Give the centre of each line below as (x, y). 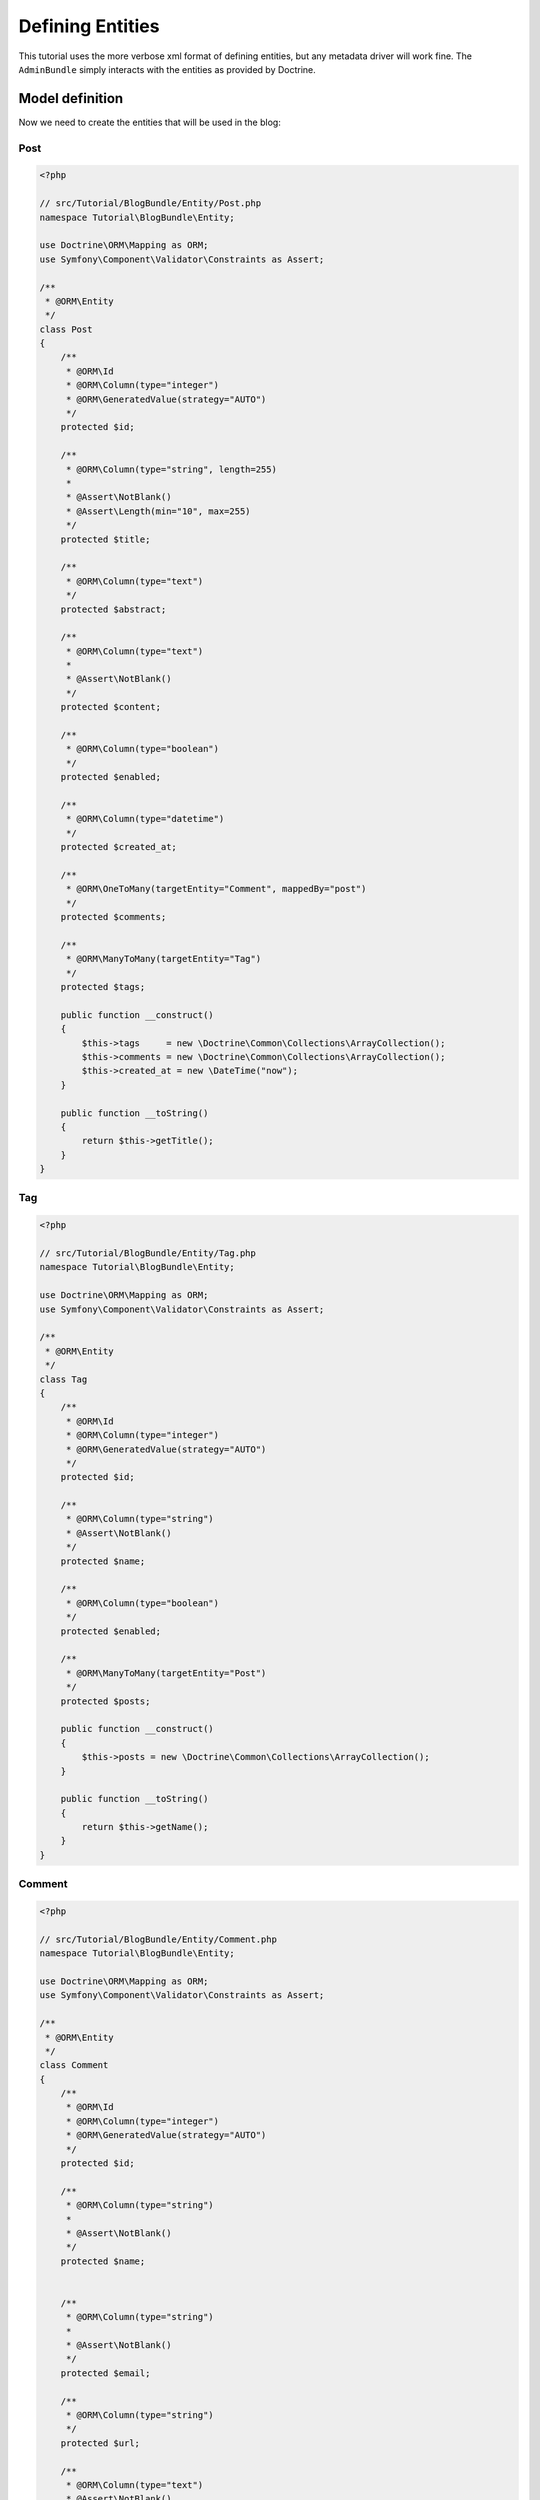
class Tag (63, 1379)
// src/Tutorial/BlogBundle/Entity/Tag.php (148, 1253)
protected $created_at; (118, 847)
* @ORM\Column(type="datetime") (145, 819)
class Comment (74, 2065)
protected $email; (105, 2373)
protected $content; (111, 707)
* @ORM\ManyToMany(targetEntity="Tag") (163, 959)
